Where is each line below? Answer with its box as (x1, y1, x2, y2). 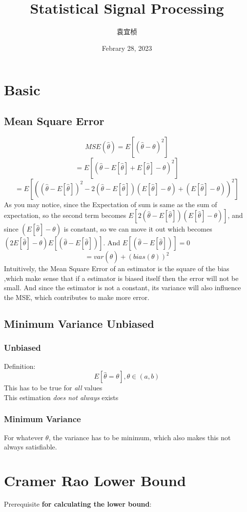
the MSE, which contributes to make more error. (4, 292, 149, 302)
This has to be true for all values (4, 383, 103, 393)
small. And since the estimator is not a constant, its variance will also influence (4, 282, 241, 293)
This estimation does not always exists (4, 392, 119, 402)
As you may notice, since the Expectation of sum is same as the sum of (4, 199, 217, 209)
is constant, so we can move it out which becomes (63, 224, 212, 234)
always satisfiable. (4, 442, 57, 452)
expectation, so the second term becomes (4, 210, 126, 220)
